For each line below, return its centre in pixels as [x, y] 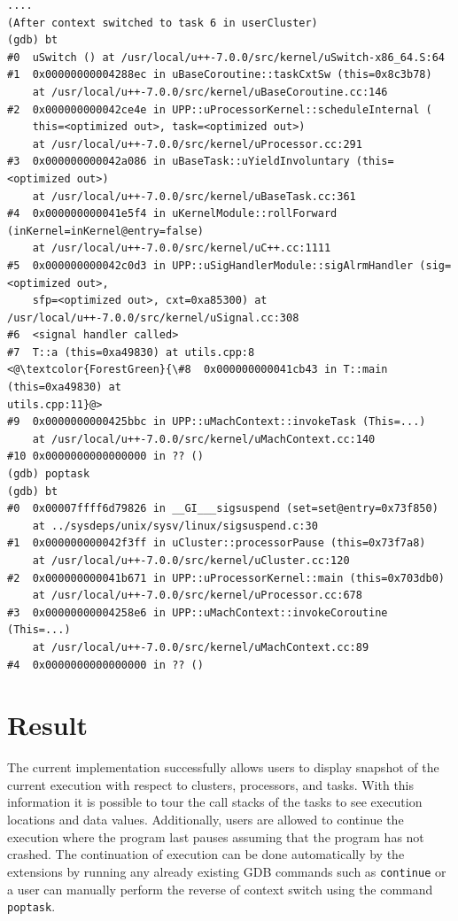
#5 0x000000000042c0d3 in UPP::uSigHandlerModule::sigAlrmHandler [210, 265]
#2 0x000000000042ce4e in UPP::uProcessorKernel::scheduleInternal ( [220, 109]
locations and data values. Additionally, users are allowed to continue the [206, 820]
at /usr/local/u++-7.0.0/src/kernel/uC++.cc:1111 [182, 248]
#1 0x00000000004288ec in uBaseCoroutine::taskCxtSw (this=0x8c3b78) [220, 75]
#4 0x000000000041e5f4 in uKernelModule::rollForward [172, 214]
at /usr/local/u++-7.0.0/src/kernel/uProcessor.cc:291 [197, 144]
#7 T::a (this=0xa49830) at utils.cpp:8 [131, 352]
